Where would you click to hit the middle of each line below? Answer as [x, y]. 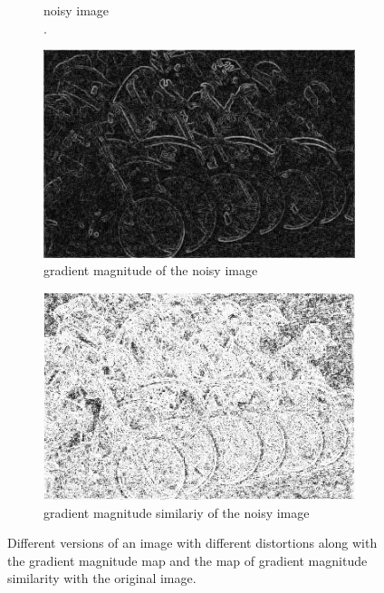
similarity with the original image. [102, 578]
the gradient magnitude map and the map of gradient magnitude [187, 560]
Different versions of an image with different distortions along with [192, 543]
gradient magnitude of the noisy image [151, 270]
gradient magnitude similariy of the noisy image [177, 512]
